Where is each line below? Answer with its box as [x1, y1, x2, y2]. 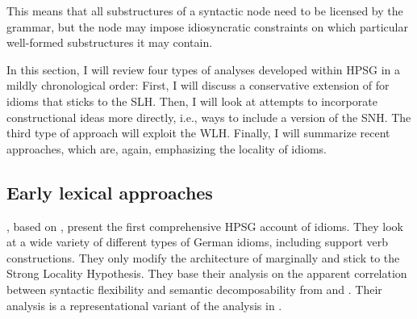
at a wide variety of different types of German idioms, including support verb [6, 233, 389, 250]
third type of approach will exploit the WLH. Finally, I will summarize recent [6, 124, 390, 141]
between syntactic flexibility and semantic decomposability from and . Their [6, 280, 382, 297]
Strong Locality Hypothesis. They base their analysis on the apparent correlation [6, 265, 407, 282]
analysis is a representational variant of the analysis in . [6, 296, 282, 313]
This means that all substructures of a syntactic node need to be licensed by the [6, 2, 403, 19]
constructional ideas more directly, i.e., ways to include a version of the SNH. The [6, 108, 411, 125]
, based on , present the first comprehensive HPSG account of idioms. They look [6, 217, 403, 234]
